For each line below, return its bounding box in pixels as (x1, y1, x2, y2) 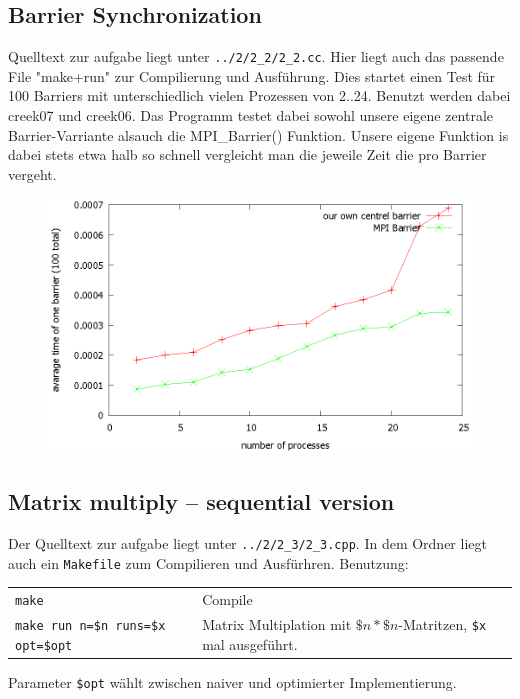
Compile (202, 589, 253, 610)
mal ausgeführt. (202, 633, 298, 654)
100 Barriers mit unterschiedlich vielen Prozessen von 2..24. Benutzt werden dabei (8, 85, 511, 106)
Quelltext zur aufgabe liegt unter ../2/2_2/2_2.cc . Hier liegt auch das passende (8, 46, 504, 67)
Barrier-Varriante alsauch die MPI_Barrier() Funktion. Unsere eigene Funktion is (8, 124, 509, 145)
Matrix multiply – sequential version (8, 486, 395, 517)
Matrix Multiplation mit (202, 613, 352, 634)
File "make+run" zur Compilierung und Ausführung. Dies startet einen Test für (8, 65, 496, 86)
